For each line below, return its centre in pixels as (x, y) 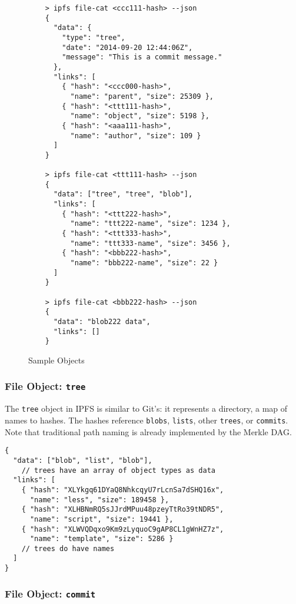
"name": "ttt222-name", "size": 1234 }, (150, 224)
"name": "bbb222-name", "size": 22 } (144, 263)
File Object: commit (50, 593)
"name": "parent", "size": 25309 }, (142, 96)
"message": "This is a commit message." (142, 57)
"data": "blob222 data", (102, 322)
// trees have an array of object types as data (118, 470)
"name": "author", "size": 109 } (136, 136)
